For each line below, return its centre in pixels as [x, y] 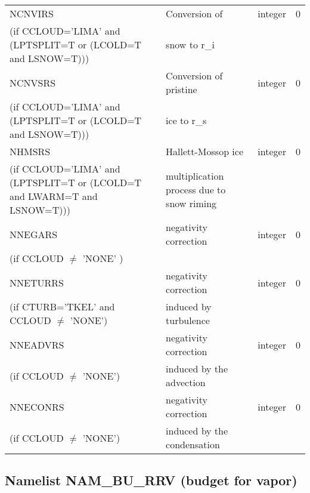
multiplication [195, 175]
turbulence [188, 320]
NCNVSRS [33, 82]
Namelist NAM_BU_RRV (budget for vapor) [151, 480]
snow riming [191, 203]
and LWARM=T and [54, 196]
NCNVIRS [32, 13]
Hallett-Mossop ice [205, 151]
